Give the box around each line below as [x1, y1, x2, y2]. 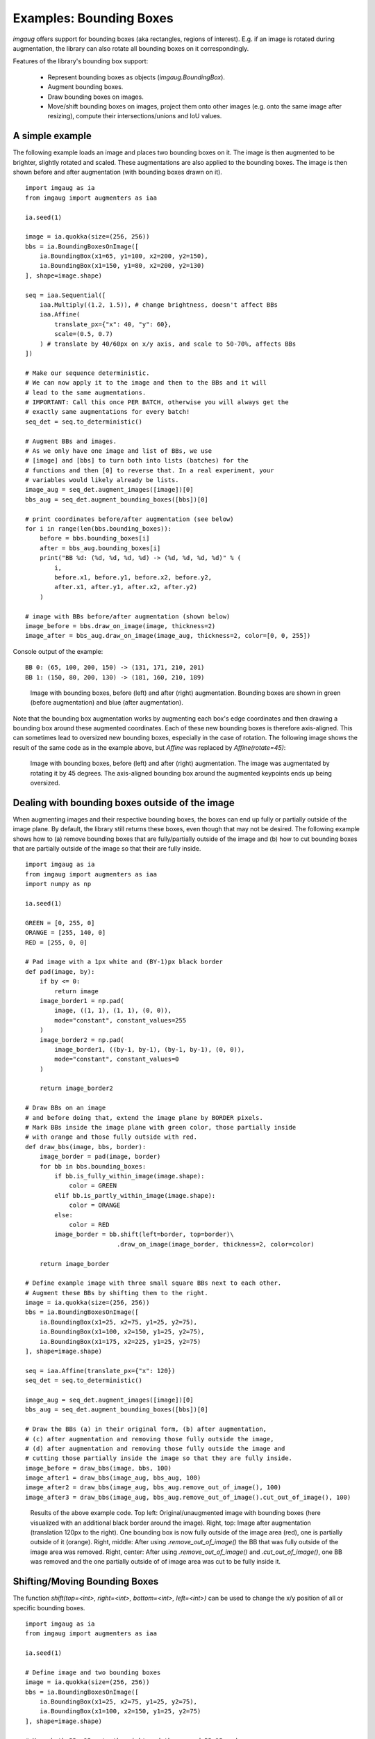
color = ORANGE [69, 1201, 121, 1210]
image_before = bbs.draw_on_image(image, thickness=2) [25, 622, 216, 630]
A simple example [12, 130, 92, 142]
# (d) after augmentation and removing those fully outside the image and [25, 1444, 285, 1452]
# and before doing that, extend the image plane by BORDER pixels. [25, 1114, 263, 1121]
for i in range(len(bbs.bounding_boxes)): [25, 525, 172, 533]
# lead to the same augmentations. [25, 388, 147, 396]
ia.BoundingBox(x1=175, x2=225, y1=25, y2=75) [39, 1338, 201, 1345]
